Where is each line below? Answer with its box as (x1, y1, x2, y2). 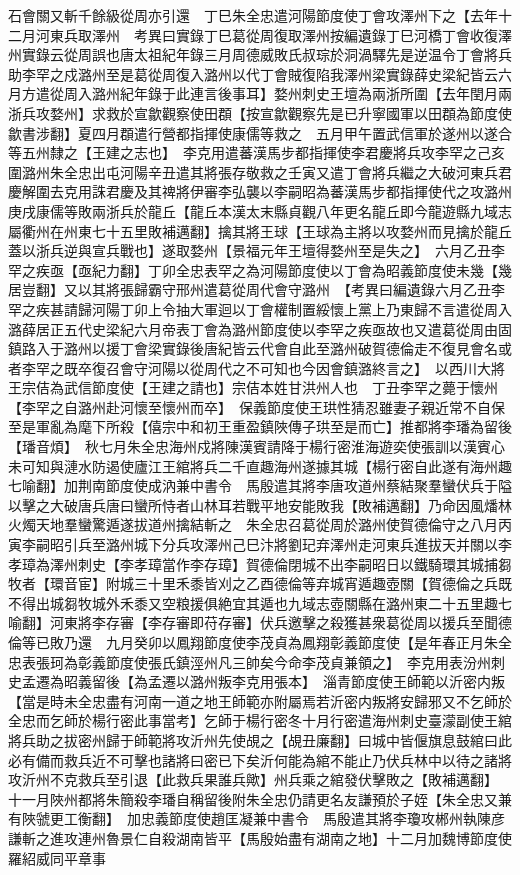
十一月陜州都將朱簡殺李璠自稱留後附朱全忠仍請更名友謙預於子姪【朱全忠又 (8, 788, 498, 809)
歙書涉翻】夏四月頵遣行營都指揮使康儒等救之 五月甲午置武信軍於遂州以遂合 (8, 122, 512, 143)
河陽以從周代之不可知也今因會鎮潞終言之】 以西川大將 (147, 357, 505, 378)
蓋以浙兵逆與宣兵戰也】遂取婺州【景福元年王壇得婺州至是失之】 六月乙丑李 (8, 240, 505, 261)
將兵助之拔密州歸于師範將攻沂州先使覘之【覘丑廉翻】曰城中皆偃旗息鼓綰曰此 (8, 729, 512, 750)
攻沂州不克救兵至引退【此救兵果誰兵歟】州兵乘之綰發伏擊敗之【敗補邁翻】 (8, 769, 491, 790)
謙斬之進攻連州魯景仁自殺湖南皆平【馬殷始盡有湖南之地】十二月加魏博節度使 (8, 827, 512, 848)
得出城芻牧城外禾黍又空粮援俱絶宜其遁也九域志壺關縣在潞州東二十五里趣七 (21, 592, 512, 613)
